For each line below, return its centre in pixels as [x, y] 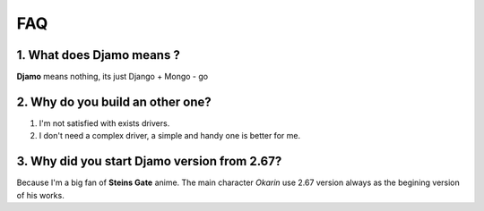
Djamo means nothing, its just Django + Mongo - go [112, 77]
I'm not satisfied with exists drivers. [104, 123]
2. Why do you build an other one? [114, 101]
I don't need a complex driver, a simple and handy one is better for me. [169, 136]
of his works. [40, 195]
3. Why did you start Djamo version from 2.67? [149, 161]
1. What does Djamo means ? [99, 55]
